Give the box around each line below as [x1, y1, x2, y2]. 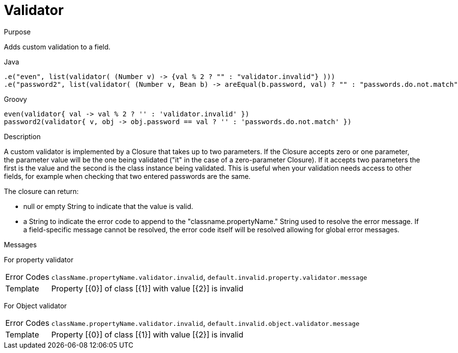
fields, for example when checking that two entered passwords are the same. [4, 172, 251, 180]
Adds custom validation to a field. [4, 42, 111, 51]
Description [4, 132, 41, 141]
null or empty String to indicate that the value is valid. [23, 202, 194, 210]
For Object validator [4, 301, 67, 310]
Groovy [4, 95, 27, 103]
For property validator [4, 255, 74, 264]
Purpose [4, 27, 31, 36]
